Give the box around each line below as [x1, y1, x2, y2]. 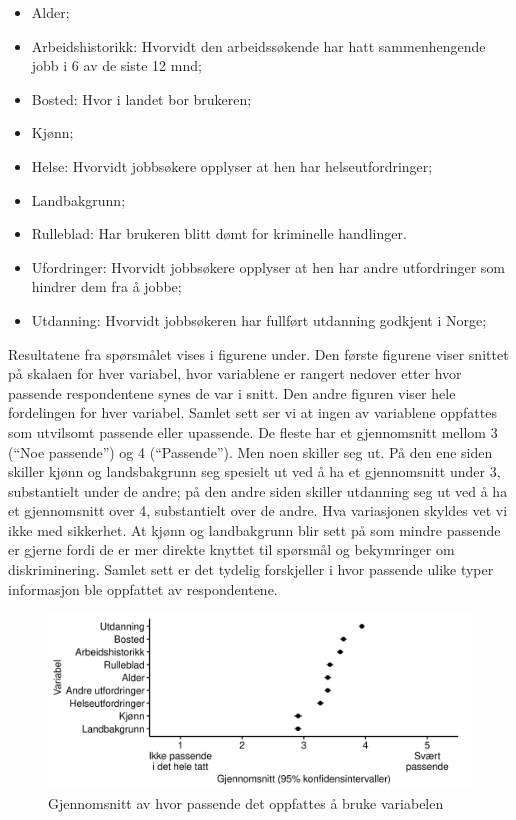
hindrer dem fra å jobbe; [31, 276, 182, 297]
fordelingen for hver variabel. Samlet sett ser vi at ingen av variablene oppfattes [8, 402, 497, 423]
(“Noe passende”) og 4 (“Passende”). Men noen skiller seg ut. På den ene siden [8, 441, 493, 462]
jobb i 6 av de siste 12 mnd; [31, 55, 202, 76]
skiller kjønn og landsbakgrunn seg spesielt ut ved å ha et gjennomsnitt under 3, [8, 461, 501, 482]
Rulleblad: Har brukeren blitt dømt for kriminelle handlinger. [31, 223, 407, 244]
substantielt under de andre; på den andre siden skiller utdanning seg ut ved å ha [8, 480, 508, 501]
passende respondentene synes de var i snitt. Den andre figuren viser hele [8, 382, 456, 403]
